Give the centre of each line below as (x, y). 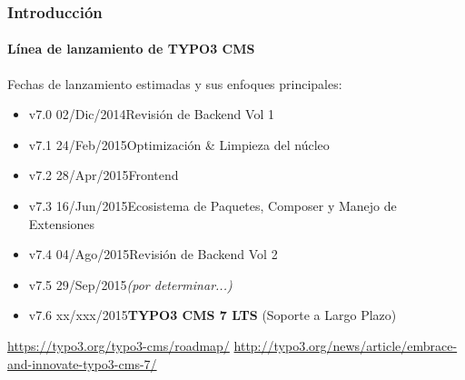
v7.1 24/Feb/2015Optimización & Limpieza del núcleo (179, 144)
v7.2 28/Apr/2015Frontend (104, 175)
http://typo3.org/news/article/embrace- (346, 345)
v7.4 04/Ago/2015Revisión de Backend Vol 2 (153, 254)
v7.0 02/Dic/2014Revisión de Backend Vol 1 (151, 114)
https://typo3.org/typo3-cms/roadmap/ (119, 345)
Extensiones (62, 223)
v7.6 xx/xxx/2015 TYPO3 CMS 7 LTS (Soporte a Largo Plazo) (213, 315)
